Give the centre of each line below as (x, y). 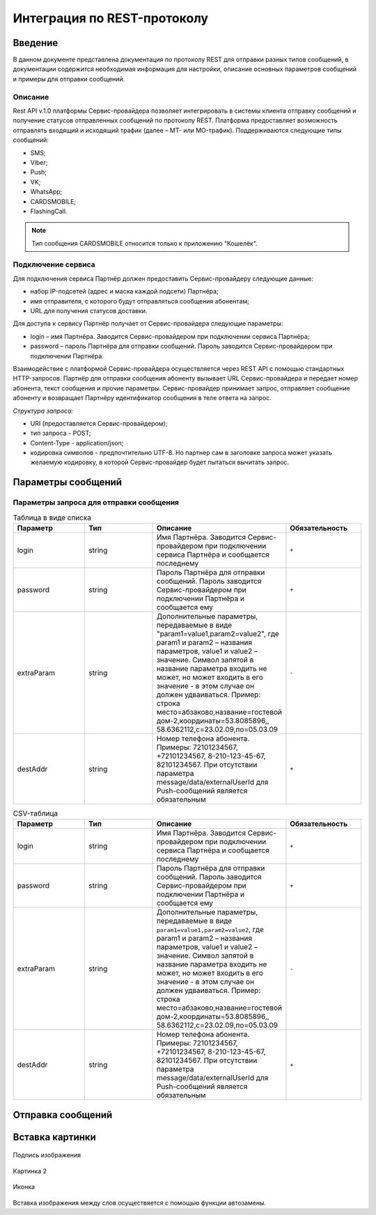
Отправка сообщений (63, 1114)
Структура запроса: (43, 411)
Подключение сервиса (54, 264)
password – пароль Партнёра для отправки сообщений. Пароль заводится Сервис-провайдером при (181, 346)
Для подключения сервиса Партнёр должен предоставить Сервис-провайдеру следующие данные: (163, 278)
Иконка (24, 1187)
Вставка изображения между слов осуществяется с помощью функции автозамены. (139, 1202)
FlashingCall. (49, 211)
